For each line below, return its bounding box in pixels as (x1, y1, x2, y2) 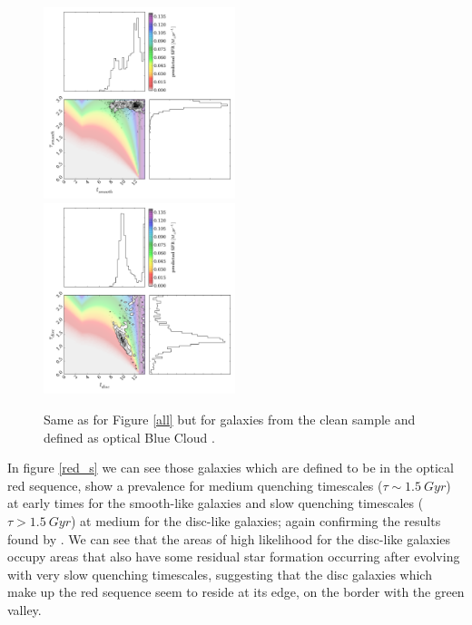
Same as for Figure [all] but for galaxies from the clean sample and (44, 410, 416, 429)
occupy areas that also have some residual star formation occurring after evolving (7, 547, 460, 566)
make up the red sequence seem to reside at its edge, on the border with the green (7, 582, 465, 601)
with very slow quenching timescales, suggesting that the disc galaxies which (7, 564, 432, 583)
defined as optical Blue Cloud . (44, 427, 215, 446)
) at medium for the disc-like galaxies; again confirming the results (71, 512, 441, 531)
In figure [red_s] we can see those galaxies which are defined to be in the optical (7, 458, 454, 477)
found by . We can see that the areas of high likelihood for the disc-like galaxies (7, 529, 451, 548)
